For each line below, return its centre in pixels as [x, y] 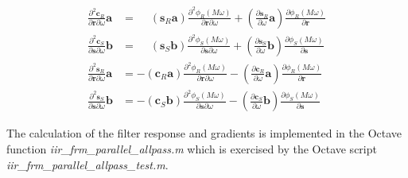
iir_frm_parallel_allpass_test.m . [87, 164]
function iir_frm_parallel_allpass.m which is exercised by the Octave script [192, 149]
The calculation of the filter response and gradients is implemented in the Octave [204, 133]
